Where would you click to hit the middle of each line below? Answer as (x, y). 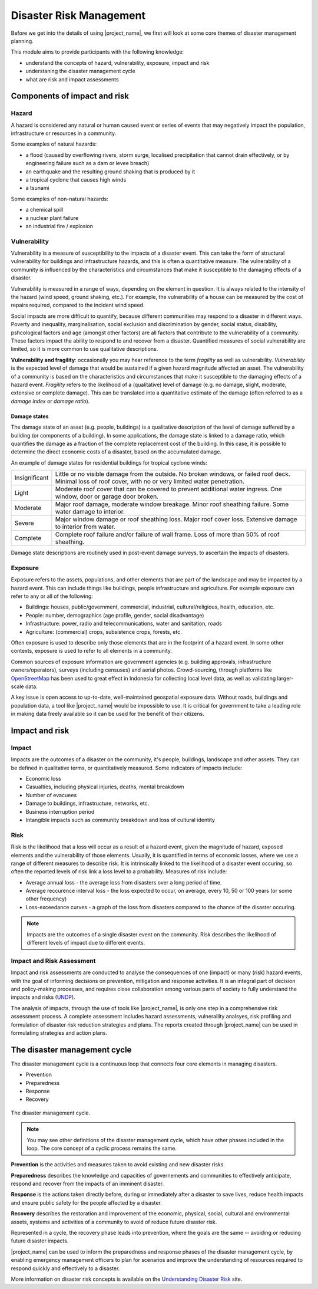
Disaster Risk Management (78, 15)
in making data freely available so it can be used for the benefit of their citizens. (107, 714)
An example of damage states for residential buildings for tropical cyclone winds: (109, 462)
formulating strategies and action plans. (59, 1032)
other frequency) (46, 899)
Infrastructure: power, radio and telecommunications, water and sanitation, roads (124, 624)
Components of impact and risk (70, 96)
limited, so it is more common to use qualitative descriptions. (85, 349)
